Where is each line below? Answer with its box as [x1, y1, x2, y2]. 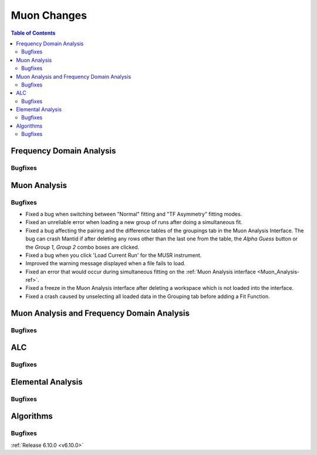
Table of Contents [11, 29, 56, 36]
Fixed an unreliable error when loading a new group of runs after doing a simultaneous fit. [25, 219, 243, 226]
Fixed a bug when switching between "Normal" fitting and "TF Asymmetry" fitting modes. [25, 210, 242, 218]
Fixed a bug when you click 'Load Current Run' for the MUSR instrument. [25, 252, 202, 259]
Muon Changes [11, 9, 87, 22]
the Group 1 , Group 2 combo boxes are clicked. [25, 243, 140, 250]
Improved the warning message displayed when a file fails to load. [25, 260, 186, 267]
